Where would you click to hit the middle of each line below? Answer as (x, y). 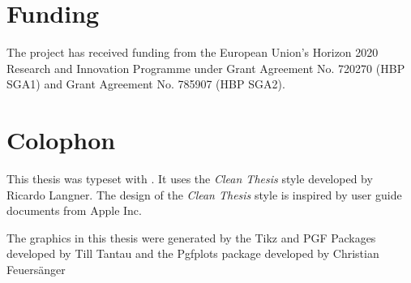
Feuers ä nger (36, 269)
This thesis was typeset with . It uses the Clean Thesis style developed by (190, 179)
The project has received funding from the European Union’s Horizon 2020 (193, 52)
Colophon (61, 140)
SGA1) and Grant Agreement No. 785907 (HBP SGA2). (146, 84)
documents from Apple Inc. (74, 210)
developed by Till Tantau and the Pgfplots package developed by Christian (193, 253)
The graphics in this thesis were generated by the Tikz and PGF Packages (191, 237)
